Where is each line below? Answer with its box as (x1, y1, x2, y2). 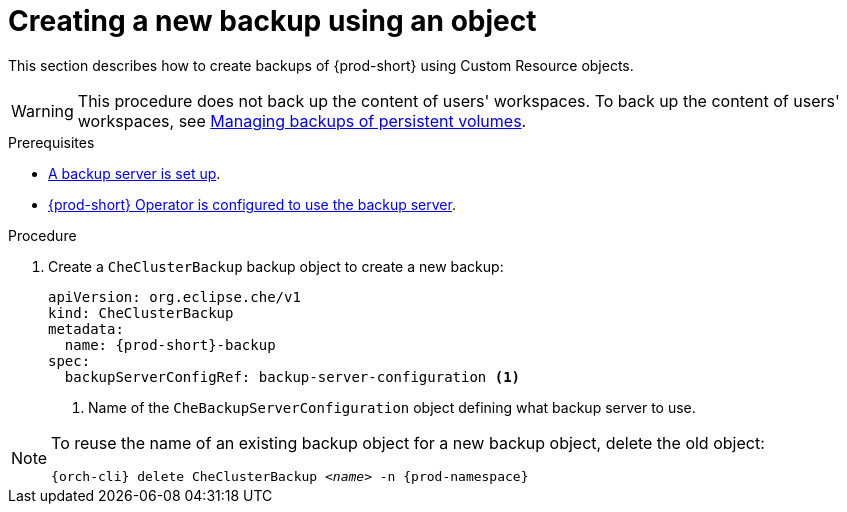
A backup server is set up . (48, 164, 221, 182)
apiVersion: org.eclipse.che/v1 (48, 288, 301, 305)
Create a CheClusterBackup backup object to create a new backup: (48, 257, 504, 275)
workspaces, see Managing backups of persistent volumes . (77, 110, 527, 131)
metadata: (48, 320, 124, 337)
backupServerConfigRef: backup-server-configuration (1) (64, 368, 521, 385)
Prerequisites (8, 133, 95, 151)
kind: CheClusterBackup (48, 304, 234, 321)
